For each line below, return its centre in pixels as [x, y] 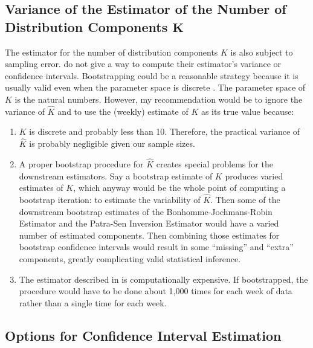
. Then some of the [245, 199]
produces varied [254, 176]
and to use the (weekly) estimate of [123, 111]
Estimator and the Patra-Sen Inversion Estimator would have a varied [149, 223]
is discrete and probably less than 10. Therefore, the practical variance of [165, 131]
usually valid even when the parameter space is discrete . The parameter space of [155, 87]
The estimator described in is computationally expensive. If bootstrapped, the [163, 279]
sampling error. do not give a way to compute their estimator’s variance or [143, 64]
